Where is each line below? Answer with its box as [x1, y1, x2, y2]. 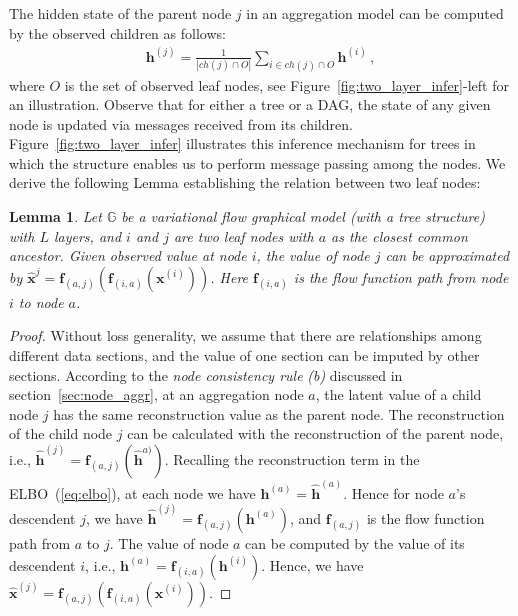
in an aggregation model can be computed [246, 3, 504, 23]
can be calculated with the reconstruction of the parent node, [127, 423, 504, 444]
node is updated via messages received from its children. [9, 113, 353, 134]
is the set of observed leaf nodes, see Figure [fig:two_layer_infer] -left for [64, 74, 509, 95]
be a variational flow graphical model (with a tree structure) [121, 206, 485, 227]
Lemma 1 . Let [9, 206, 102, 227]
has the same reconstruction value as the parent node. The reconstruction [53, 403, 505, 424]
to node [18, 291, 64, 312]
